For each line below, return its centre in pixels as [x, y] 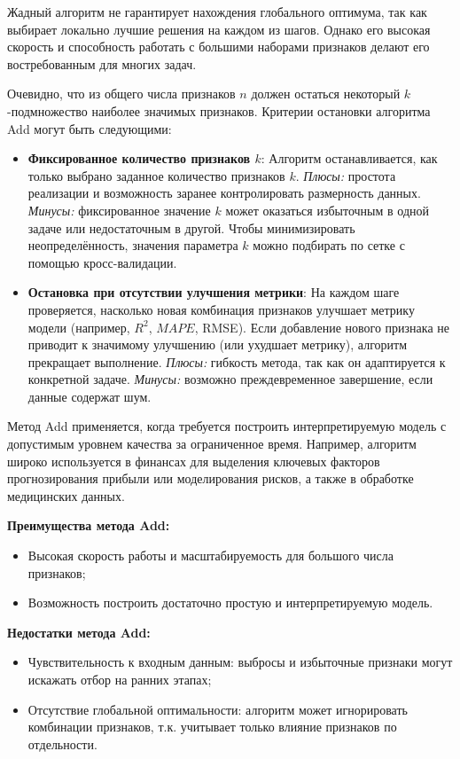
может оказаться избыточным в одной [327, 210]
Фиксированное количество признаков [139, 158]
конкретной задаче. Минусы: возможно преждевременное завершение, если [230, 379]
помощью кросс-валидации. [102, 262]
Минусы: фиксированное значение [119, 210]
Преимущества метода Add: [89, 525]
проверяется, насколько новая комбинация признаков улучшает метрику [221, 309]
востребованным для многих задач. [102, 63]
